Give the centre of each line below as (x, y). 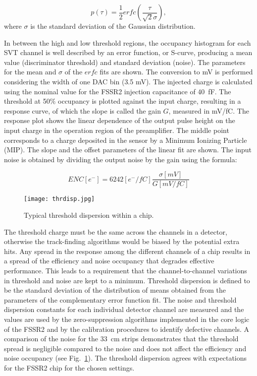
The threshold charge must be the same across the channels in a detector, (116, 231)
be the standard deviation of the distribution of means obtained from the (115, 290)
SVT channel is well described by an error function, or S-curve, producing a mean (128, 52)
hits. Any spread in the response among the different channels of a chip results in (127, 251)
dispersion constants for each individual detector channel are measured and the (124, 309)
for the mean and (30, 72)
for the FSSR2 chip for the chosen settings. (69, 367)
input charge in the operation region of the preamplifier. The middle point (117, 130)
